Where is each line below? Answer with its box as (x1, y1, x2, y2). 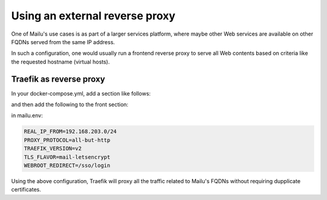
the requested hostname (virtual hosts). (11, 58, 110, 65)
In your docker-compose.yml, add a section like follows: (11, 89, 151, 97)
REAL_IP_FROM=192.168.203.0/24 (24, 128, 117, 135)
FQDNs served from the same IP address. (11, 38, 115, 45)
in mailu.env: (11, 112, 43, 119)
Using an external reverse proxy (11, 9, 176, 22)
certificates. (11, 186, 42, 193)
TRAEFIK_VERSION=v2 (24, 145, 82, 152)
